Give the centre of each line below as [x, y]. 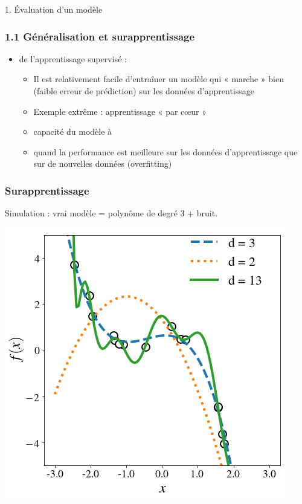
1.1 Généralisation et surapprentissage [100, 36]
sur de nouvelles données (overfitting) [103, 163]
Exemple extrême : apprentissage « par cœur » [120, 111]
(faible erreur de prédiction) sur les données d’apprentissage [144, 91]
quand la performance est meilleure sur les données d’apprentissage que [165, 151]
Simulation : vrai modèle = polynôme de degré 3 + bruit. [111, 213]
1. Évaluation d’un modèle [54, 9]
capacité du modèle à [73, 131]
